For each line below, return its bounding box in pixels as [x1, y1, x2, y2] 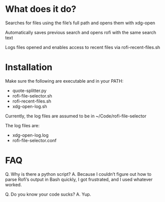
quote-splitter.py [12, 88, 47, 94]
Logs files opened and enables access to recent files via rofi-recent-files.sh [5, 44, 161, 50]
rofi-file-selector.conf [12, 137, 57, 143]
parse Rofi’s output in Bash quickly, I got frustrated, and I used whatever [5, 176, 153, 182]
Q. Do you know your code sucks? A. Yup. [5, 191, 91, 197]
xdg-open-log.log [12, 132, 49, 138]
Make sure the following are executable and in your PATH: [5, 78, 124, 84]
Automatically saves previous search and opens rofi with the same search [5, 29, 157, 35]
